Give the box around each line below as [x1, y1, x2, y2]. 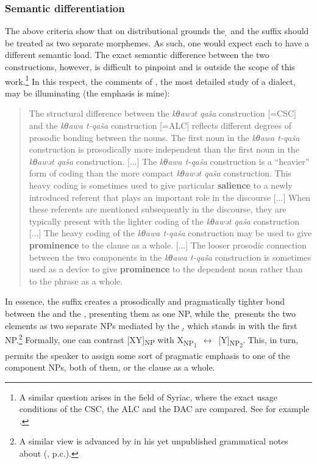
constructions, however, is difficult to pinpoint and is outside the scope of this [5, 60, 295, 73]
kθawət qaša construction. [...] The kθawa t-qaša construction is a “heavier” [29, 154, 310, 167]
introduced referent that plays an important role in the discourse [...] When [29, 190, 311, 203]
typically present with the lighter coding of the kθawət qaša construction [29, 214, 300, 227]
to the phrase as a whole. [29, 274, 123, 287]
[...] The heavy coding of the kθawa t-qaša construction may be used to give [29, 227, 312, 239]
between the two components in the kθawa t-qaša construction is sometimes [29, 250, 312, 263]
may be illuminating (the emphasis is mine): [5, 86, 170, 99]
